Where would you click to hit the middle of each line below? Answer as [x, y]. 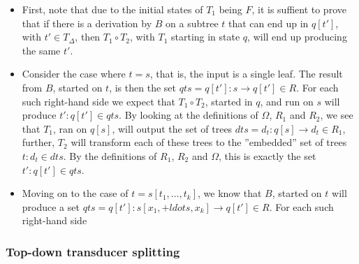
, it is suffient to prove [299, 9]
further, [38, 142]
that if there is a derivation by [87, 23]
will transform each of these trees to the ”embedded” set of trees [209, 142]
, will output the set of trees [172, 128]
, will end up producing [297, 37]
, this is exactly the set [268, 155]
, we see [337, 115]
